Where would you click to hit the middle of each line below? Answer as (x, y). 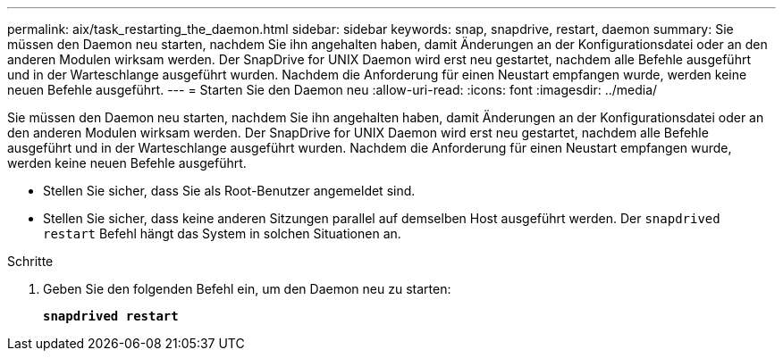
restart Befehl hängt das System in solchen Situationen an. (222, 233)
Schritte (30, 261)
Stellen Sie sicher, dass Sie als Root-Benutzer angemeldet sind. (229, 191)
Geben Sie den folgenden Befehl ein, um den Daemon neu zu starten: (247, 289)
